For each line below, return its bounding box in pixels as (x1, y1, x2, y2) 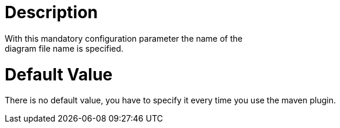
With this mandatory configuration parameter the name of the (5, 33, 243, 43)
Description (5, 2, 98, 22)
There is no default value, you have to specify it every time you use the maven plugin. (5, 95, 336, 106)
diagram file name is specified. (5, 43, 124, 53)
